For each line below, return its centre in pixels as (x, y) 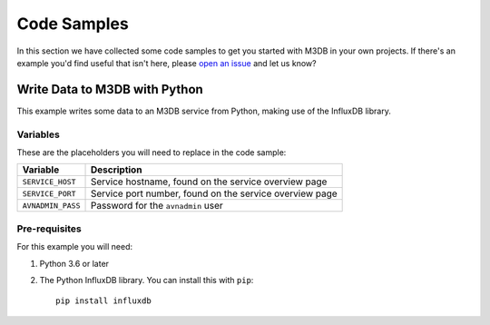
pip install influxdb (103, 301)
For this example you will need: (75, 247)
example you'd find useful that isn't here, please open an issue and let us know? (167, 63)
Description (116, 170)
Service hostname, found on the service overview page (209, 182)
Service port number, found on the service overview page (214, 193)
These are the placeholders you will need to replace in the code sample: (152, 152)
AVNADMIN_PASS (51, 206)
